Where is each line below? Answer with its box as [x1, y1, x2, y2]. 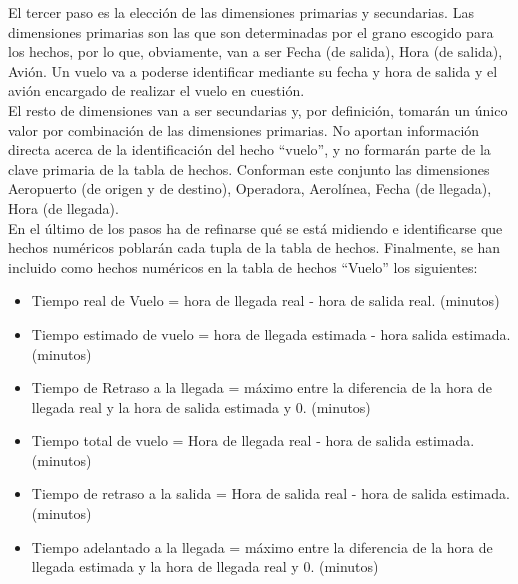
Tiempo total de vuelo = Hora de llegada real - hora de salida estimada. [31, 430, 475, 451]
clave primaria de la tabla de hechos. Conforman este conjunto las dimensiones [8, 158, 490, 179]
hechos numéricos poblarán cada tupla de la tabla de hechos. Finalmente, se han [8, 237, 501, 258]
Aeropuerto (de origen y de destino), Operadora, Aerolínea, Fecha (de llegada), [8, 178, 492, 199]
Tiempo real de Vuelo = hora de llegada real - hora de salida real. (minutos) [31, 290, 500, 311]
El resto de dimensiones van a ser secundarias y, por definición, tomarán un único [8, 99, 508, 120]
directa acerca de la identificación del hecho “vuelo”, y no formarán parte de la [8, 139, 491, 160]
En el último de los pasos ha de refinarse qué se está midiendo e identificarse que [8, 217, 503, 238]
